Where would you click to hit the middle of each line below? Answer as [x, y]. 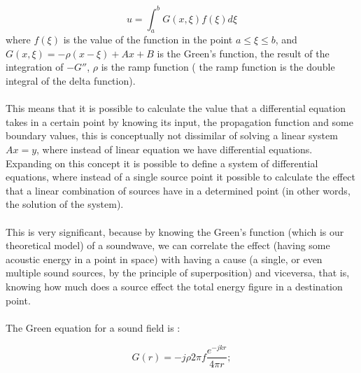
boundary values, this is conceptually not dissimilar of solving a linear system [172, 135]
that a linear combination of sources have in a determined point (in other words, [178, 190]
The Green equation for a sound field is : [93, 327]
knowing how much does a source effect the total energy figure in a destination [174, 286]
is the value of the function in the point [148, 40]
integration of [35, 67]
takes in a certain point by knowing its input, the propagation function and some [179, 121]
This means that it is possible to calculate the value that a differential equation [176, 108]
